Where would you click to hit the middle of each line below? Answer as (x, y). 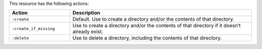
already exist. (88, 32)
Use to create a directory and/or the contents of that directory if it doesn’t (157, 26)
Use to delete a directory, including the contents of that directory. (147, 38)
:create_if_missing (33, 28)
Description (86, 13)
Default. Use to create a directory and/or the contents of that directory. (154, 19)
